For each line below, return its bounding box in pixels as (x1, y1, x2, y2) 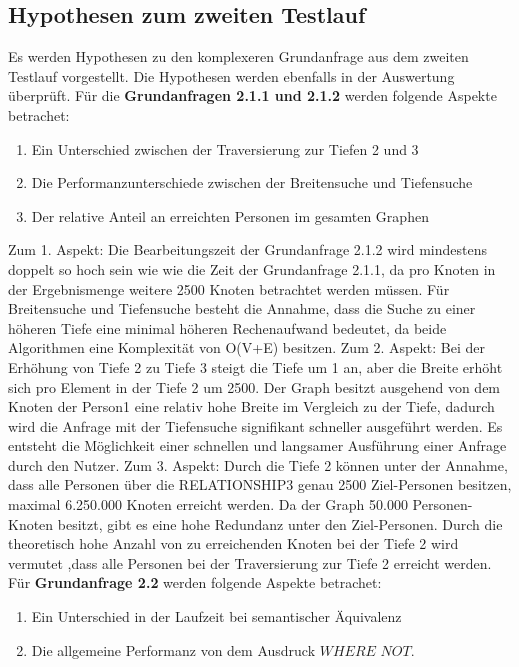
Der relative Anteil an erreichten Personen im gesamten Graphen (31, 205, 429, 226)
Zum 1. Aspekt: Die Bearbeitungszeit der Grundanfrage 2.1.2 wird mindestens (8, 239, 487, 260)
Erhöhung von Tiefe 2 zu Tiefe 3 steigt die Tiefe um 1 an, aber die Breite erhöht (8, 356, 503, 377)
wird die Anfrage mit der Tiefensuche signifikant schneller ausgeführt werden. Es (8, 415, 503, 436)
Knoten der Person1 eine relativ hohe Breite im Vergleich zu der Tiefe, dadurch (8, 396, 495, 417)
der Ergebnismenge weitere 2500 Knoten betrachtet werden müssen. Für (8, 278, 450, 299)
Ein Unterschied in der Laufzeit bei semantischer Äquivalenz (31, 606, 402, 627)
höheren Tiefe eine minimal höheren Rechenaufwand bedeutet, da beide (8, 317, 447, 338)
